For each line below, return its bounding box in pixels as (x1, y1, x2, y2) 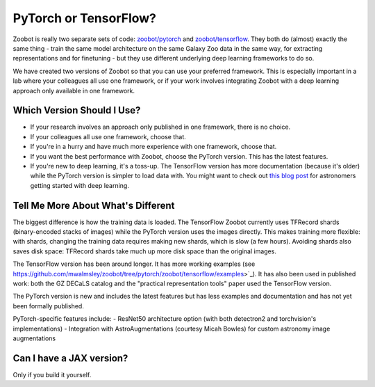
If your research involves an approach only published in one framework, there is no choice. (30, 123, 291, 132)
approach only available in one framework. (12, 86, 135, 95)
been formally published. (12, 301, 85, 310)
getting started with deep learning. (30, 181, 130, 189)
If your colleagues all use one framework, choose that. (30, 132, 187, 141)
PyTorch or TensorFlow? (12, 10, 156, 26)
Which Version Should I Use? (12, 104, 141, 116)
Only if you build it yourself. (12, 370, 92, 379)
